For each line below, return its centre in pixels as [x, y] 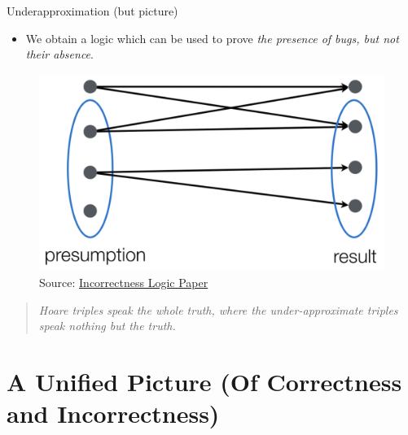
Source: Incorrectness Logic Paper [124, 283]
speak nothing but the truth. [107, 326]
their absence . [59, 54]
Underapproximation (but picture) [92, 11]
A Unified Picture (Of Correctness [204, 381]
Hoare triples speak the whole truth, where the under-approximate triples [218, 309]
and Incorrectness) [113, 413]
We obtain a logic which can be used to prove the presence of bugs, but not [212, 38]
